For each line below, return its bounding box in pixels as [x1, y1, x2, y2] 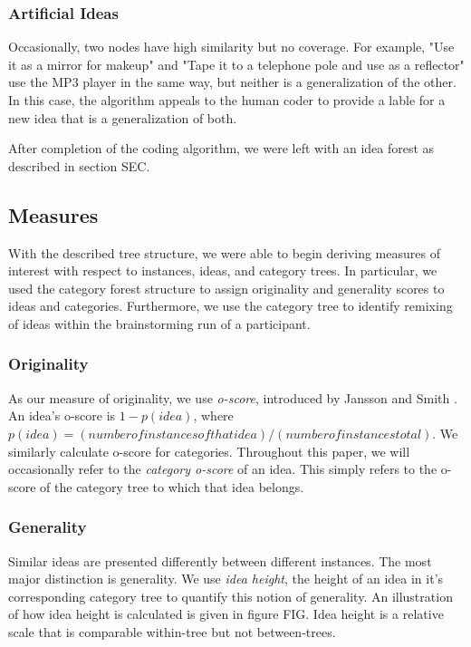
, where [193, 406, 234, 425]
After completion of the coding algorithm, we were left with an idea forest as [8, 139, 435, 158]
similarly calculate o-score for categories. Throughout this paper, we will [8, 441, 410, 460]
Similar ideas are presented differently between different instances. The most [8, 551, 432, 570]
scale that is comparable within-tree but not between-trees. [8, 622, 336, 641]
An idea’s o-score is [8, 406, 116, 425]
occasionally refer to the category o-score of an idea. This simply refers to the [8, 459, 437, 478]
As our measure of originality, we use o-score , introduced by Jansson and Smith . [8, 388, 457, 407]
